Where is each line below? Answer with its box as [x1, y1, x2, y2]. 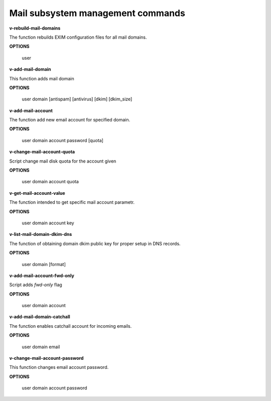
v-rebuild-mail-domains [9, 25, 61, 31]
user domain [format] [22, 261, 66, 267]
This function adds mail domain [9, 75, 75, 81]
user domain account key [22, 220, 75, 226]
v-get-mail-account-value [9, 190, 65, 196]
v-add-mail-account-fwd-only [9, 273, 75, 279]
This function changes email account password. [9, 364, 109, 370]
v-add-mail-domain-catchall [9, 314, 70, 320]
